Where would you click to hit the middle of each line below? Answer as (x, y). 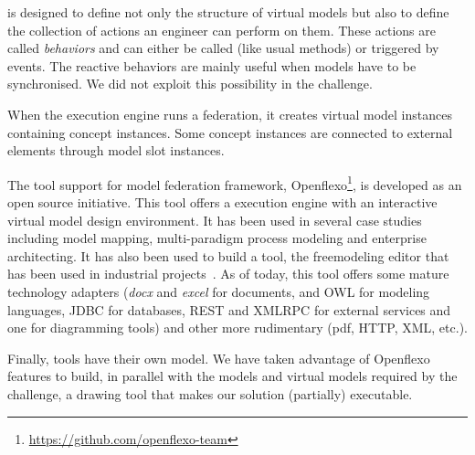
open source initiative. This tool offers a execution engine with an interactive (222, 202)
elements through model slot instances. (116, 150)
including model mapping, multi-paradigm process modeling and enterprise (217, 238)
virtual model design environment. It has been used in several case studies (215, 220)
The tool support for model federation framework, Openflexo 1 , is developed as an (235, 183)
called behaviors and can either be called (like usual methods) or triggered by (223, 48)
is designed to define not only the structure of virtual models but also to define (228, 12)
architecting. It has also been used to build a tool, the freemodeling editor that (228, 255)
